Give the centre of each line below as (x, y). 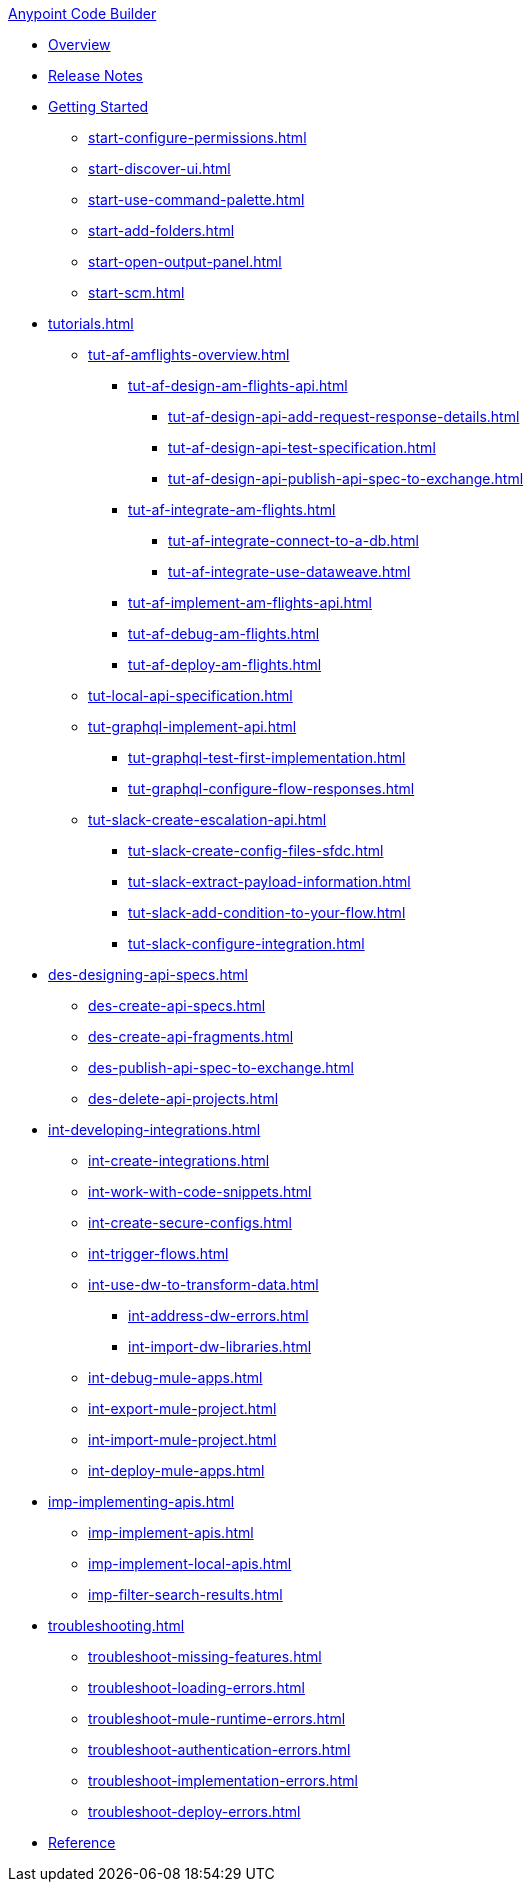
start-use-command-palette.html (196, 199)
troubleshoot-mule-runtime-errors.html (217, 1718)
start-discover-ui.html (159, 168)
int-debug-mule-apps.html (175, 1377)
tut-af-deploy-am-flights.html (225, 664)
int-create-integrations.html (179, 1160)
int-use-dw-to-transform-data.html (203, 1284)
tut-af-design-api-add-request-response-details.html (344, 416)
